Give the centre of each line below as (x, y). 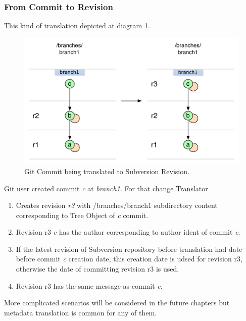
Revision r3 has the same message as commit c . (89, 285)
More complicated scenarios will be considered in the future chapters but (117, 303)
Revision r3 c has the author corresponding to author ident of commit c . (128, 232)
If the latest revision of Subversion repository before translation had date (129, 249)
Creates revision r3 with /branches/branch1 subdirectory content (117, 205)
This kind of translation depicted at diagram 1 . (77, 25)
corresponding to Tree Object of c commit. (82, 215)
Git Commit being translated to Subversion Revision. (107, 171)
